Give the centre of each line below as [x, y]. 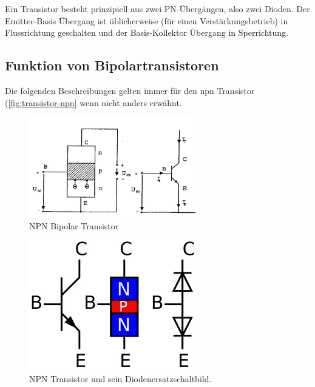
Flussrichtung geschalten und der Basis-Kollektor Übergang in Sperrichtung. [147, 32]
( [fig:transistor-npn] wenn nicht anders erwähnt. [93, 102]
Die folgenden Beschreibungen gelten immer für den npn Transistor [130, 90]
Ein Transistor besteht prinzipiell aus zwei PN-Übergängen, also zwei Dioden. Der [157, 8]
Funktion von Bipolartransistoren [112, 65]
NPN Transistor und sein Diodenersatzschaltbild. [120, 379]
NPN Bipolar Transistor [74, 225]
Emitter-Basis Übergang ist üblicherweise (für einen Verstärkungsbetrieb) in [147, 20]
